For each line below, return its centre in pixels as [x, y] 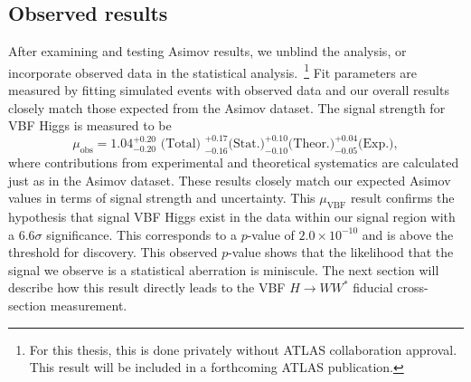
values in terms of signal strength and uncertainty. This [162, 198]
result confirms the [402, 198]
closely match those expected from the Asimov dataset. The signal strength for [227, 107]
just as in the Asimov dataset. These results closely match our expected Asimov [230, 180]
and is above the [408, 234]
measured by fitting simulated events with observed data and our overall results [229, 90]
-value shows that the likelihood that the [341, 252]
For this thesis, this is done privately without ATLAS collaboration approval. [243, 349]
